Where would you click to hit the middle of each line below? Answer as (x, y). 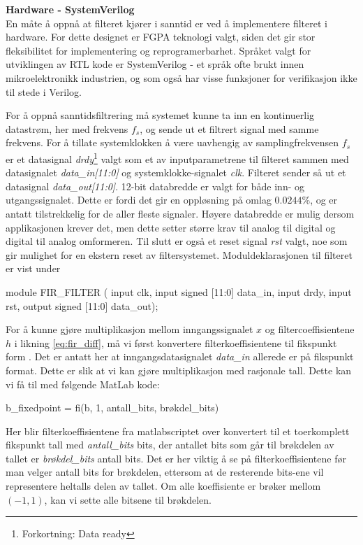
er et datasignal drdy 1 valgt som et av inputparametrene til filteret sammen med (177, 157)
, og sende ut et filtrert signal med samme (229, 128)
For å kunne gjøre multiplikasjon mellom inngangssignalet (129, 329)
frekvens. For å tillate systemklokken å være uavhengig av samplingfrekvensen (172, 142)
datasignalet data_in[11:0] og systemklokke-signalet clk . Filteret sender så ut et (176, 172)
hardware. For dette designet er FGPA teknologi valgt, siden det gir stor (161, 37)
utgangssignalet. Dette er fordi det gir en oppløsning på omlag (139, 200)
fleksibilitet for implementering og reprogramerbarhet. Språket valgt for (158, 50)
